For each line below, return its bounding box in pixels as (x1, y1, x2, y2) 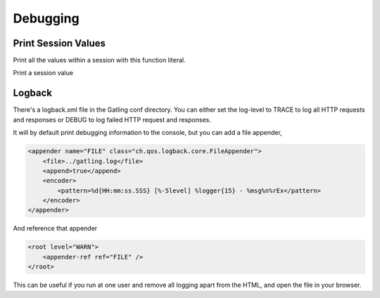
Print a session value (13, 69, 74, 77)
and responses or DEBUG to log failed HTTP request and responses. (13, 115, 211, 124)
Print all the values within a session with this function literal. (13, 56, 186, 65)
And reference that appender (13, 224, 98, 233)
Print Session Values (13, 37, 106, 49)
